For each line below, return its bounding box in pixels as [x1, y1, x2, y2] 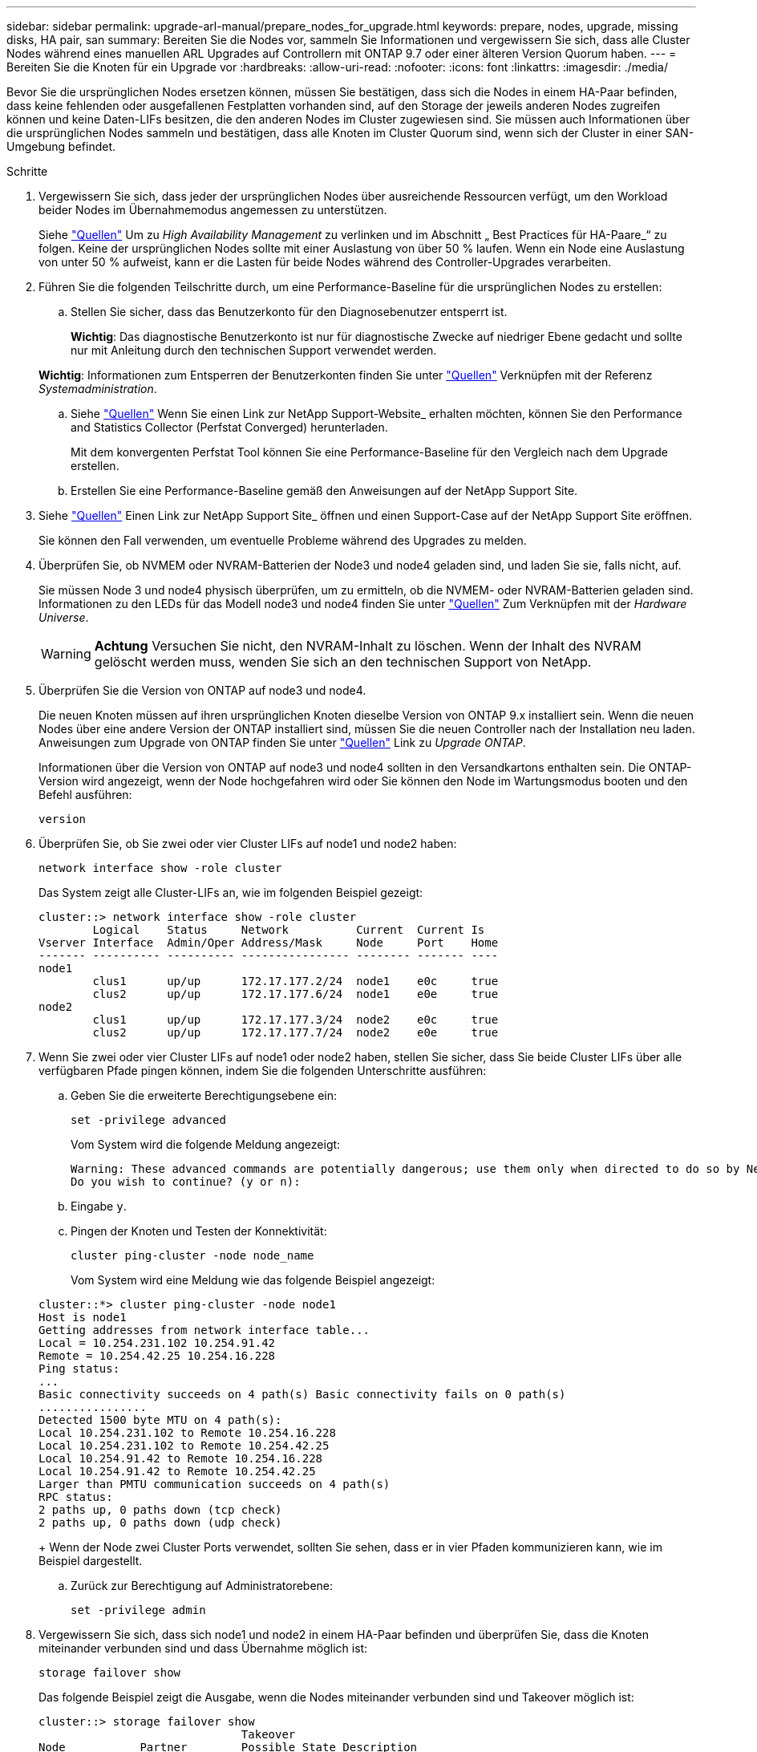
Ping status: [38, 1362, 120, 1375]
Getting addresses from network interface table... [38, 1324, 370, 1336]
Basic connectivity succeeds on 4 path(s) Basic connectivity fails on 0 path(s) [38, 1388, 566, 1401]
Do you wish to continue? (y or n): [71, 1175, 301, 1188]
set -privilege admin [71, 1604, 206, 1616]
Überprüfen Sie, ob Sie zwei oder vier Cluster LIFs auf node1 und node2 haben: [38, 837, 457, 850]
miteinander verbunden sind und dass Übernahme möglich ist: [38, 1641, 368, 1655]
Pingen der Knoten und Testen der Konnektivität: [71, 1224, 327, 1238]
